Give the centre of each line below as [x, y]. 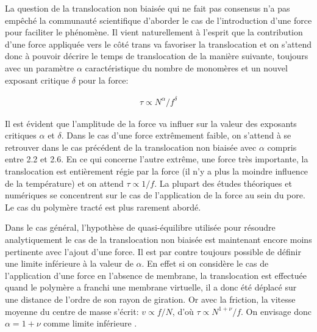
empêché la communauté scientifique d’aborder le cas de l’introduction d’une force [158, 20]
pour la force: [103, 80]
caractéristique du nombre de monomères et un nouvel [186, 67]
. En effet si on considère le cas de [205, 263]
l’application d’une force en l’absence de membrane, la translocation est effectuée [156, 275]
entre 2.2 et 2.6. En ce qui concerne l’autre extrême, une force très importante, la [157, 159]
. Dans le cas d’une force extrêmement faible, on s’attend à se [176, 135]
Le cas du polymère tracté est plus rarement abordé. [103, 207]
